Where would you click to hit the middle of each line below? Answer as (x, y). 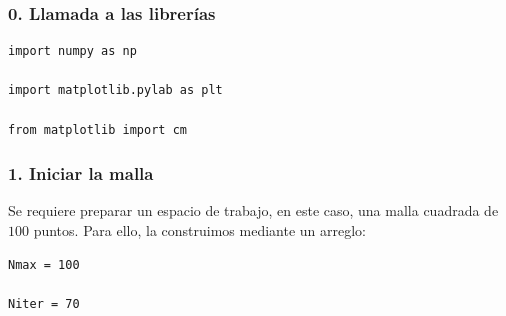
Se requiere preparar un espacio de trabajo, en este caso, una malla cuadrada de (253, 210)
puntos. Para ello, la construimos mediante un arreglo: (199, 230)
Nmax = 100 (44, 264)
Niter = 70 (44, 303)
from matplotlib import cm (97, 129)
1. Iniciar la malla (81, 173)
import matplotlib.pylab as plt (115, 90)
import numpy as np (72, 51)
